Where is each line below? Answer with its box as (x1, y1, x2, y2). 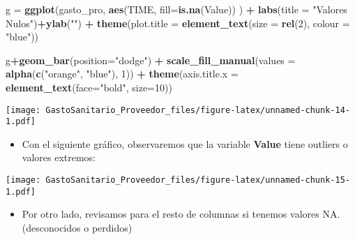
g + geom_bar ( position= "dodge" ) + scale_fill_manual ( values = (6, 52, 296, 67)
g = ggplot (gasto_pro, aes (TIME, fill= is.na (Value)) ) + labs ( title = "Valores (6, 2, 347, 16)
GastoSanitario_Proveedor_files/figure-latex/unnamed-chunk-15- (45, 175, 350, 186)
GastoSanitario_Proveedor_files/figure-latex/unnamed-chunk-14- (45, 105, 350, 115)
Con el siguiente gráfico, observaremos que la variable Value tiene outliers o (22, 136, 348, 151)
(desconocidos (22, 220, 81, 234)
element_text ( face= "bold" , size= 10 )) (6, 80, 172, 94)
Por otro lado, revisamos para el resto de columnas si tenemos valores (22, 207, 319, 221)
